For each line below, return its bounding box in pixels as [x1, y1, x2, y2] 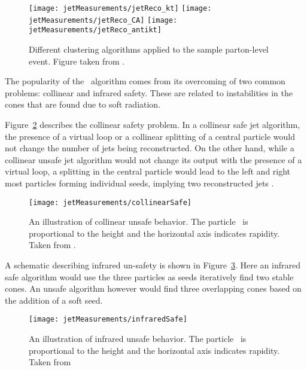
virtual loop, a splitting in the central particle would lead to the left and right [5, 165, 291, 178]
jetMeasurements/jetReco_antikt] [29, 26, 162, 35]
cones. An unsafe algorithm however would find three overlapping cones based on [5, 282, 302, 295]
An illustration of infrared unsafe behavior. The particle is [29, 332, 247, 344]
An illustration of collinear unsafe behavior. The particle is [29, 215, 248, 228]
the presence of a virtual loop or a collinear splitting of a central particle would [5, 130, 295, 142]
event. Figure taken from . [29, 54, 125, 67]
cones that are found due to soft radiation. [5, 98, 161, 111]
